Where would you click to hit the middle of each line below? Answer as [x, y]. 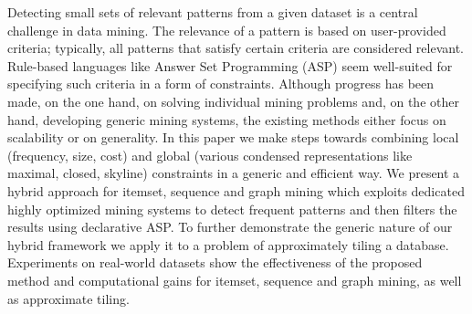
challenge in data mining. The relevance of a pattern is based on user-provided [227, 30]
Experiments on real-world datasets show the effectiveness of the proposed [215, 262]
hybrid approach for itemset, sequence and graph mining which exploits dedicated [236, 190]
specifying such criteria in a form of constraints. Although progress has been [221, 84]
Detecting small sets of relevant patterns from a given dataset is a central [213, 12]
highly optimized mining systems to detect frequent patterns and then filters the [232, 209]
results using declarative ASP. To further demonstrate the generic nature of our [230, 227]
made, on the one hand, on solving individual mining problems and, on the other [233, 101]
